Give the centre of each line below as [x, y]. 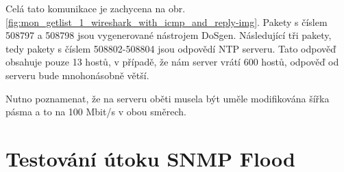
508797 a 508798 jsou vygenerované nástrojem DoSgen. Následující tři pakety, [169, 35]
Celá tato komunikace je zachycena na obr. [96, 8]
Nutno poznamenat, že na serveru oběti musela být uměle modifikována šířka [168, 98]
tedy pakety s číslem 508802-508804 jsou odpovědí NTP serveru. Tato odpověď [171, 48]
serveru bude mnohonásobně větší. [77, 75]
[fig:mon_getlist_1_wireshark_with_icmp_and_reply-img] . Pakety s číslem [167, 21]
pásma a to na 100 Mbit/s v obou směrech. [96, 112]
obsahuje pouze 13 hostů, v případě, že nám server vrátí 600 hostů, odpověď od [172, 62]
